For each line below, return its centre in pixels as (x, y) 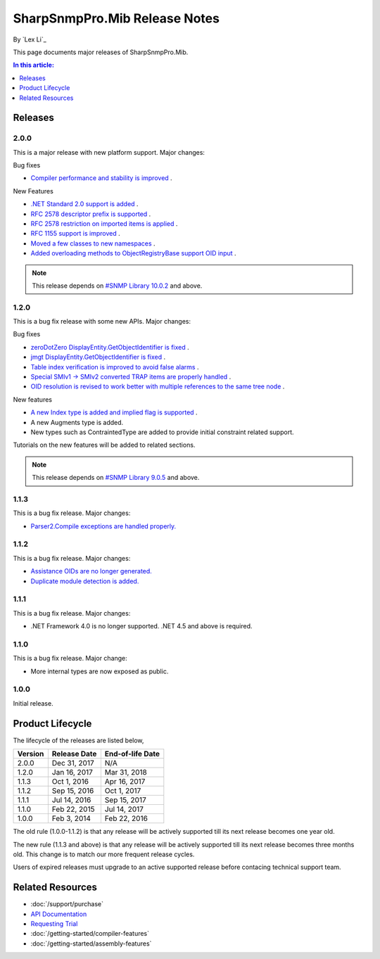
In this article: (33, 65)
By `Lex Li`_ (30, 39)
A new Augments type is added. (77, 422)
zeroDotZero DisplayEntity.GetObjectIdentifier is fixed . (110, 347)
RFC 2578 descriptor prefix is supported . (91, 214)
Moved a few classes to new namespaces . (93, 243)
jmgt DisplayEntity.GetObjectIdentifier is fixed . (98, 357)
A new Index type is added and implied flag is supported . (114, 412)
